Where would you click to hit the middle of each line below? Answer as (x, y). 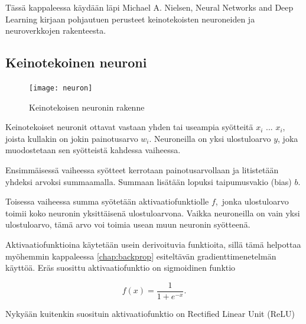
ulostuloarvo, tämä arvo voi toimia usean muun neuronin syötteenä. (128, 224)
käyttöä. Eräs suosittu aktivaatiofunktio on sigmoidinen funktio (121, 268)
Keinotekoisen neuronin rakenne (87, 107)
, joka (288, 138)
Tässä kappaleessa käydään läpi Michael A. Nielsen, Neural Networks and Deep (149, 7)
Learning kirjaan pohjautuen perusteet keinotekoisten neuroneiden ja (130, 19)
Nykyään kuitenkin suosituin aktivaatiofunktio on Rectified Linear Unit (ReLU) (150, 313)
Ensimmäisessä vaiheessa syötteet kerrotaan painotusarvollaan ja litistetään (142, 170)
